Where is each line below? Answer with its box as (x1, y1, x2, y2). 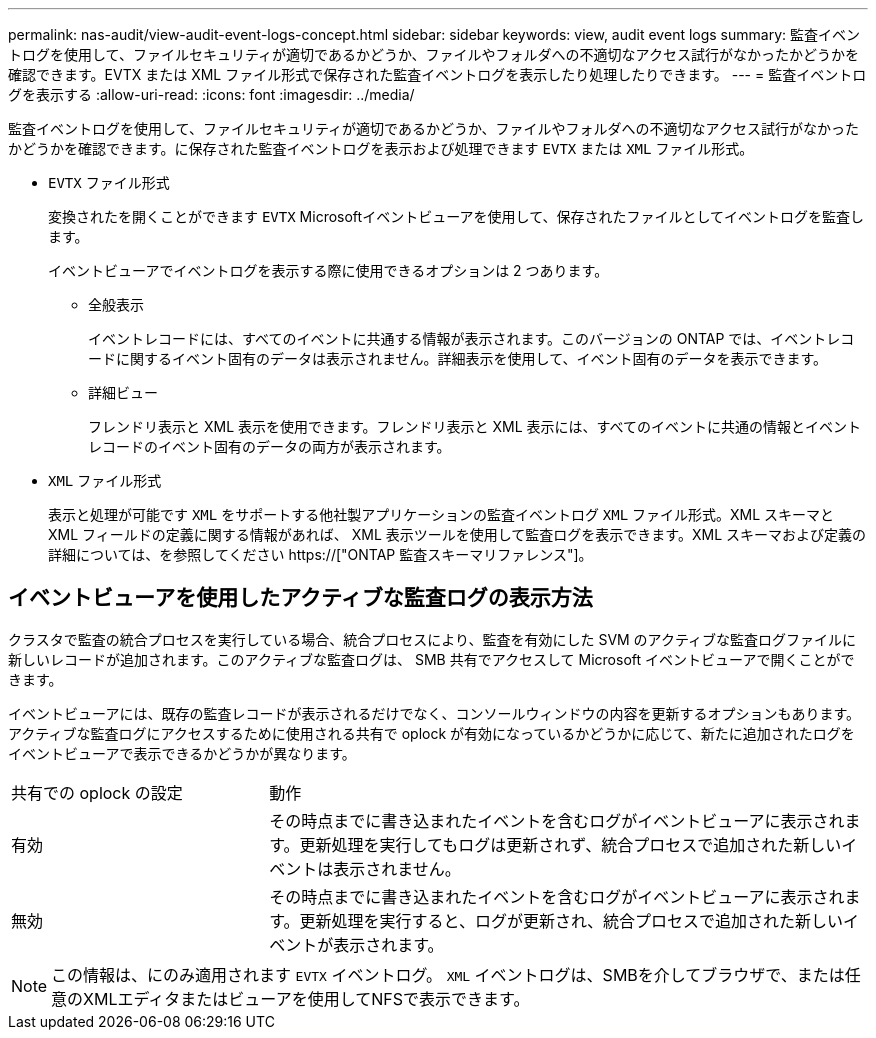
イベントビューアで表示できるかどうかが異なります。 (8, 744, 356, 762)
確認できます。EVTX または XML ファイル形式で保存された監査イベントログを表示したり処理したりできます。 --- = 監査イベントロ (8, 66, 867, 83)
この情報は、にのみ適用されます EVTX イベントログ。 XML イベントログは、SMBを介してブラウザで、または (51, 964, 845, 985)
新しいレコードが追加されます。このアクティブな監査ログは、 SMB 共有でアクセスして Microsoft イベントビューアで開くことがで (8, 650, 855, 668)
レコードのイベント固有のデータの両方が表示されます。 (88, 438, 451, 455)
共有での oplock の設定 (11, 782, 183, 803)
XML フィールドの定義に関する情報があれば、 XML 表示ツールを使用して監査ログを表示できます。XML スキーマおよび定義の (48, 526, 866, 543)
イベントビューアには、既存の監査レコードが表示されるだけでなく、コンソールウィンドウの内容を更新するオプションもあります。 (8, 704, 861, 722)
